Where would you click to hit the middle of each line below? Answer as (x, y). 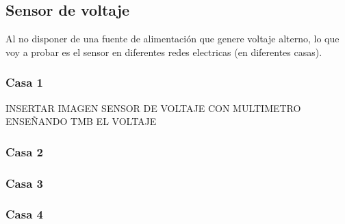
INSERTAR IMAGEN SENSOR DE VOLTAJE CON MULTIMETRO (153, 108)
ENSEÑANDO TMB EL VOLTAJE (81, 121)
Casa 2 (24, 151)
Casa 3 (24, 183)
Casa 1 (24, 82)
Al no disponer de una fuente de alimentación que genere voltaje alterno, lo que (172, 39)
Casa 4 (24, 214)
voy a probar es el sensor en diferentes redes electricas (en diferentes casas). (164, 52)
